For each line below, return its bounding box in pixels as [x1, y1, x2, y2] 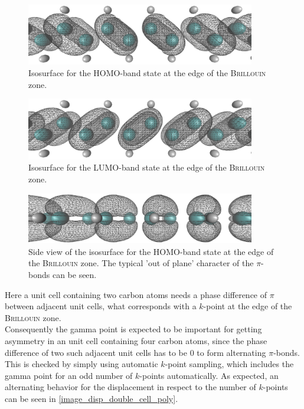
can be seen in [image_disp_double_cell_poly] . [5, 392, 178, 404]
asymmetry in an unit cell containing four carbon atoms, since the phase [5, 334, 267, 346]
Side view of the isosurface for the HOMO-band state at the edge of [28, 245, 274, 257]
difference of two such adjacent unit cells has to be [5, 346, 188, 358]
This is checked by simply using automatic [5, 358, 158, 370]
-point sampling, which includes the [165, 358, 294, 370]
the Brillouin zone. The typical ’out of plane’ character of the [28, 257, 254, 269]
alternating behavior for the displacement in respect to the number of [5, 381, 256, 393]
